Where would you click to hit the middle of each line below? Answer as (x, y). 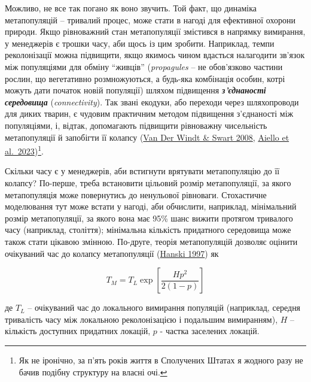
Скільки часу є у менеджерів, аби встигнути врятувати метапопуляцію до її (142, 171)
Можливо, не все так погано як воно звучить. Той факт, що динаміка (131, 8)
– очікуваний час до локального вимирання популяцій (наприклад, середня (164, 307)
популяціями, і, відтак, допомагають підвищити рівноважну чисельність (136, 125)
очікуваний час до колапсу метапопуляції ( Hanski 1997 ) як (112, 253)
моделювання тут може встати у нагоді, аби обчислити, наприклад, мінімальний (151, 206)
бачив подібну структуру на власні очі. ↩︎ (93, 372)
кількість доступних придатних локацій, (78, 331)
